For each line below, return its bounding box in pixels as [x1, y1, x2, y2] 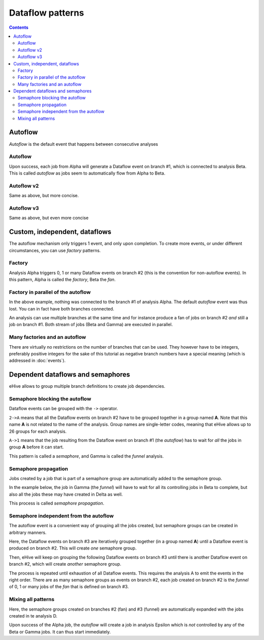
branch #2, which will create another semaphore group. [9, 561, 122, 567]
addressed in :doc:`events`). [9, 357, 66, 364]
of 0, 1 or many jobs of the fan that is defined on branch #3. [9, 584, 129, 590]
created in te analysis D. [9, 613, 58, 618]
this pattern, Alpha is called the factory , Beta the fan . [9, 277, 116, 283]
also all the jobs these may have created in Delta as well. [9, 491, 123, 497]
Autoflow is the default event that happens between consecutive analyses [9, 141, 158, 147]
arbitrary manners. [9, 530, 46, 535]
